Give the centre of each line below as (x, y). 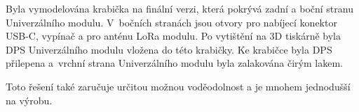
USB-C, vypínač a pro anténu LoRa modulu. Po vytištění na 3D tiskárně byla (174, 36)
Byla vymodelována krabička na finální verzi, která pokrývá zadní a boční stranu (179, 8)
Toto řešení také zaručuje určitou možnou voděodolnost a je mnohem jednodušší (178, 86)
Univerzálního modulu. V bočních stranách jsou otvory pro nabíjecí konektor (171, 22)
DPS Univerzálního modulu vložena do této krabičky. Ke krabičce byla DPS (169, 49)
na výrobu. (29, 100)
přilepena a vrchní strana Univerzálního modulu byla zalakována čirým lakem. (174, 63)
